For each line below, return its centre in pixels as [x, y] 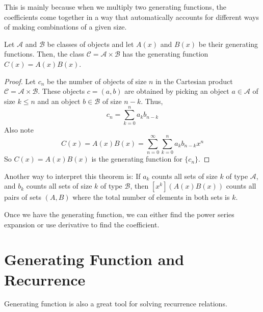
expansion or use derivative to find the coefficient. [82, 224]
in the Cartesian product [194, 81]
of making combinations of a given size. [65, 27]
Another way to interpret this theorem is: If [72, 176]
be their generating [228, 44]
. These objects [61, 91]
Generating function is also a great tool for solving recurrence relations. [116, 304]
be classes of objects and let [90, 44]
